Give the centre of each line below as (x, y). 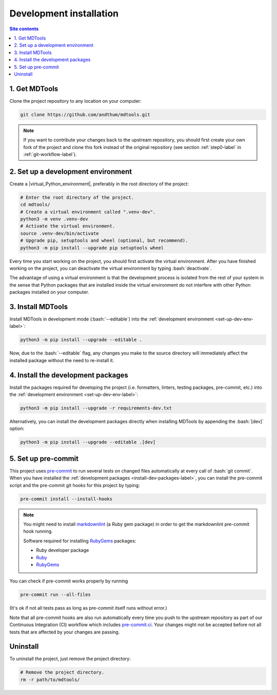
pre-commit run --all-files (55, 595)
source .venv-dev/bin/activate (60, 233)
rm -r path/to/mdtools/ (50, 680)
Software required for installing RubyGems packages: (80, 541)
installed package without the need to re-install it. (62, 360)
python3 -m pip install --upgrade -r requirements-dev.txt (96, 408)
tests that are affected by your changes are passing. (65, 632)
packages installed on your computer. (49, 292)
